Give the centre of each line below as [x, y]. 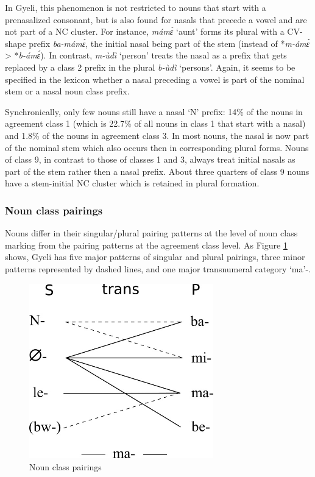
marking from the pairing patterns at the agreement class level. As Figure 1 [146, 245]
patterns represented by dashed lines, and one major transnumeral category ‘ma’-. [158, 268]
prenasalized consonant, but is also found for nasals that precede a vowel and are [156, 19]
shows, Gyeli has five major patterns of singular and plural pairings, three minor [155, 257]
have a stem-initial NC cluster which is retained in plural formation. [132, 183]
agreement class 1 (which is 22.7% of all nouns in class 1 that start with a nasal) [155, 123]
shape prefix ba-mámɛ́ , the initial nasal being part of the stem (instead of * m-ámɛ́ [157, 43]
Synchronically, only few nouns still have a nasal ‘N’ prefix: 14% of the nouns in [154, 111]
